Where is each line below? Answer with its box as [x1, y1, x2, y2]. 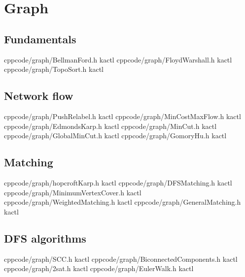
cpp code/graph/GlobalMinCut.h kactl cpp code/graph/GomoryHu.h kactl [4, 130, 227, 141]
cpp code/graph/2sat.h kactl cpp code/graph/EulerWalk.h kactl [4, 263, 194, 274]
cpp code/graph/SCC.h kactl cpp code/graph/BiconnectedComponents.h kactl [4, 253, 238, 264]
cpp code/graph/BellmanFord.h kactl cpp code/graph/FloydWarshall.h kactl [4, 54, 232, 64]
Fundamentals [4, 31, 76, 46]
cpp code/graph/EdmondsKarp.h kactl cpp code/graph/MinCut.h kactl [4, 121, 217, 131]
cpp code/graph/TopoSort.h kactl [4, 64, 104, 74]
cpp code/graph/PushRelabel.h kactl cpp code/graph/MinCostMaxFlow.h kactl [4, 111, 241, 121]
